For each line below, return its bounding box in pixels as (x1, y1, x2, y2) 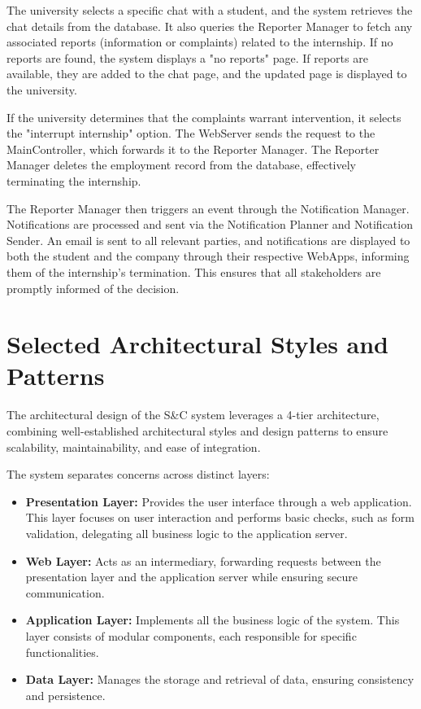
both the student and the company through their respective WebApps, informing (7, 247, 410, 265)
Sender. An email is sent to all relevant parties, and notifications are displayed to (7, 231, 410, 248)
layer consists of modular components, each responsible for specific (25, 627, 357, 644)
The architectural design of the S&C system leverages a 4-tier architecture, (7, 406, 380, 423)
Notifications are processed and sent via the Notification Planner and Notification (7, 216, 413, 233)
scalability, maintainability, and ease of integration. (7, 438, 261, 455)
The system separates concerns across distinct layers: (7, 466, 270, 483)
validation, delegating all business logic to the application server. (25, 524, 348, 541)
